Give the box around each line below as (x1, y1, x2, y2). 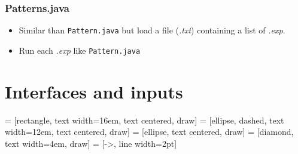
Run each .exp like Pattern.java (19, 44, 141, 56)
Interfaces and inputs (5, 79, 183, 103)
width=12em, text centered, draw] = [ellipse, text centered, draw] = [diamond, (5, 125, 294, 138)
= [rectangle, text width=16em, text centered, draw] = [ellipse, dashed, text (5, 113, 284, 126)
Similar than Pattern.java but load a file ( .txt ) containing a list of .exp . (19, 24, 285, 36)
